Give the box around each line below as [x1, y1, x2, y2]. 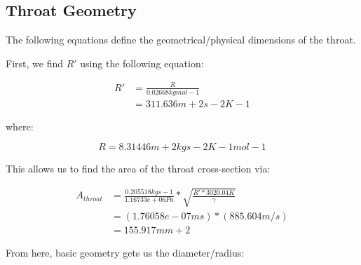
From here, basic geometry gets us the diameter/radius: [6, 245, 245, 259]
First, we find [6, 55, 63, 70]
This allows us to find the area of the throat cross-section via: [6, 161, 271, 176]
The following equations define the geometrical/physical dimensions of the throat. [6, 32, 356, 47]
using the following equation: [80, 55, 204, 70]
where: [6, 118, 34, 133]
